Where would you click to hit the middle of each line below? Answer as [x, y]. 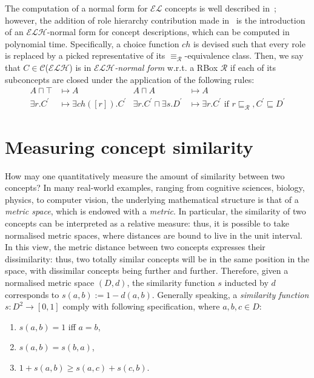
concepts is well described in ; [221, 8]
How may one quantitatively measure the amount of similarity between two [145, 175]
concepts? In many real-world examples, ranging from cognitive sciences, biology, [155, 187]
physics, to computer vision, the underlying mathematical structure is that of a [152, 199]
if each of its [253, 67]
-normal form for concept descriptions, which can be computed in [168, 32]
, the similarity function [171, 282]
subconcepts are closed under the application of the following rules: [130, 79]
